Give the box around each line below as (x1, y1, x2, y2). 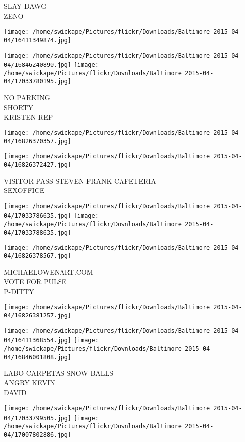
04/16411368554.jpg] (4, 337, 72, 344)
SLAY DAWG (4, 1, 47, 11)
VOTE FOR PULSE (4, 276, 67, 287)
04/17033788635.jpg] (4, 229, 72, 236)
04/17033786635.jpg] (4, 212, 72, 220)
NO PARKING (4, 92, 50, 103)
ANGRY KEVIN (4, 377, 55, 387)
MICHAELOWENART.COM (4, 266, 93, 277)
